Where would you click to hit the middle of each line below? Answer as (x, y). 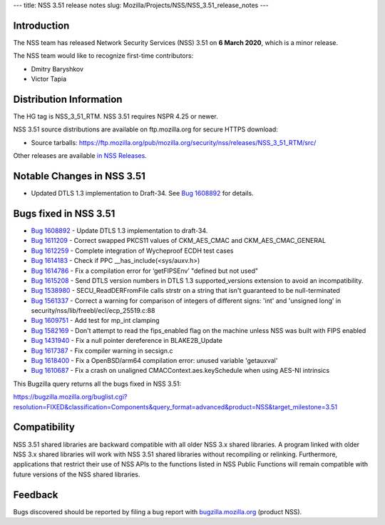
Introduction (41, 25)
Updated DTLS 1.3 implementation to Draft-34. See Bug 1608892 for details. (142, 194)
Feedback (36, 495)
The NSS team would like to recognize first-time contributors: (103, 56)
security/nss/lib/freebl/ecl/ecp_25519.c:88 (93, 311)
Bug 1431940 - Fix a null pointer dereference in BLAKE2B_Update (127, 341)
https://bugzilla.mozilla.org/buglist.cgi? (70, 397)
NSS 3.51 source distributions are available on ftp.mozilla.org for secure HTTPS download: (145, 129)
